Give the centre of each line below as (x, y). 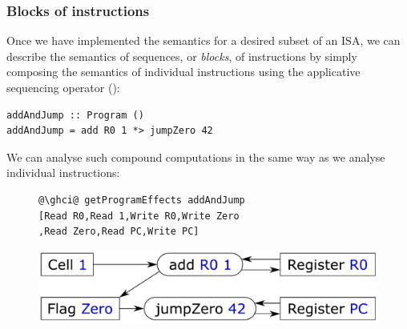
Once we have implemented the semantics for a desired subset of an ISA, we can (203, 40)
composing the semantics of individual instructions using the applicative (183, 72)
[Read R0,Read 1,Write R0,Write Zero (139, 216)
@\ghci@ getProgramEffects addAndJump (142, 200)
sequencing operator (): (63, 87)
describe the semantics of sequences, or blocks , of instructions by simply (182, 56)
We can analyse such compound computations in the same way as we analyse (196, 156)
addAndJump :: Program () (75, 115)
